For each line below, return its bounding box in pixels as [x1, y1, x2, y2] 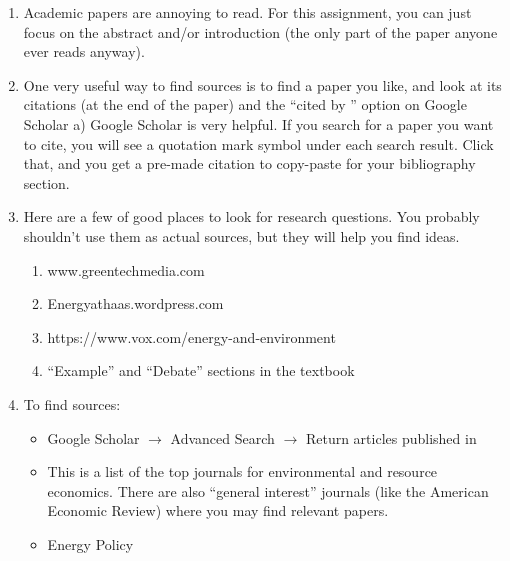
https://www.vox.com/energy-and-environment [47, 326, 336, 347]
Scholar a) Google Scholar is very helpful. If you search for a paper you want [23, 113, 494, 134]
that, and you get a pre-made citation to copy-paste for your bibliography [23, 153, 476, 174]
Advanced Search [170, 427, 275, 448]
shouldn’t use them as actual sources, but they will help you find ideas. [23, 225, 460, 246]
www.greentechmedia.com [47, 259, 205, 280]
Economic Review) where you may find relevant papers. [47, 500, 389, 521]
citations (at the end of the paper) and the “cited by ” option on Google [23, 94, 467, 115]
